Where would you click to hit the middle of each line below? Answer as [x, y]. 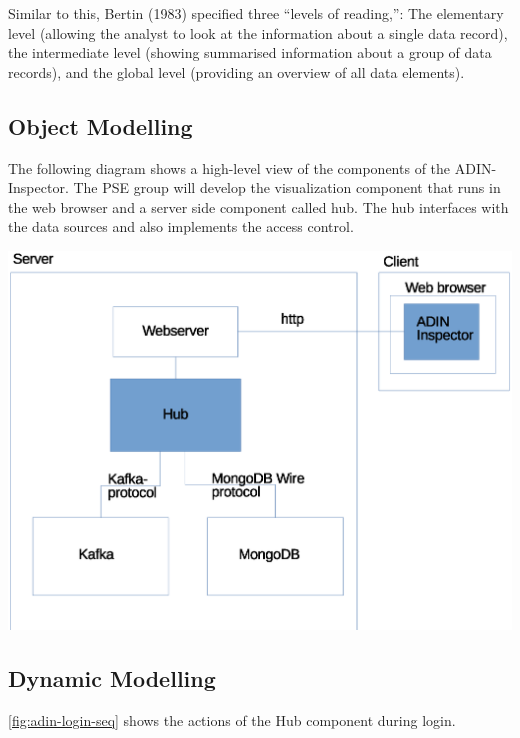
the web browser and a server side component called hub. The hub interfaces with [258, 206]
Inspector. [38, 187]
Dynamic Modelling [112, 678]
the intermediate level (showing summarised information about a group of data [250, 52]
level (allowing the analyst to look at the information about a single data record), [258, 32]
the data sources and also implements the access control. [181, 226]
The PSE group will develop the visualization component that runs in [287, 187]
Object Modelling [100, 125]
